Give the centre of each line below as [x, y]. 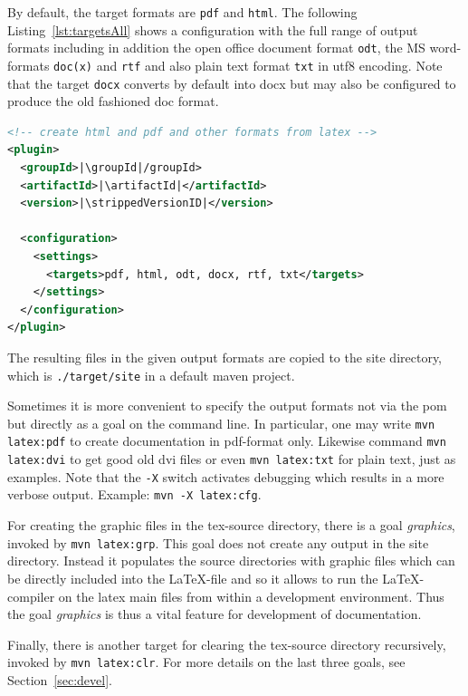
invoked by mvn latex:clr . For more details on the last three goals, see [206, 662]
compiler [31, 596]
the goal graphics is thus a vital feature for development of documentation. [215, 614]
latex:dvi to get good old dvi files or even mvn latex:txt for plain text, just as [232, 459]
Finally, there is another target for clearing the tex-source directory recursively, [227, 644]
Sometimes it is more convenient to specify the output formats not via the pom [227, 406]
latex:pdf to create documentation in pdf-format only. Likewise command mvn [227, 441]
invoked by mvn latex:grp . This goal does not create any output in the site [218, 542]
